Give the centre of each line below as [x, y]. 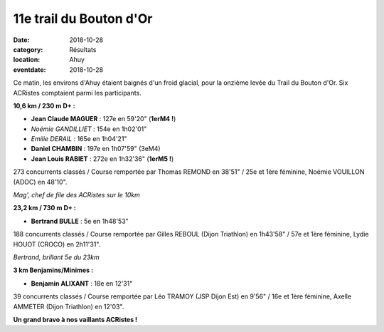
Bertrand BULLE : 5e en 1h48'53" [80, 221]
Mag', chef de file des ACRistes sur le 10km [76, 195]
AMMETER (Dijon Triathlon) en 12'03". [69, 306]
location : [27, 60]
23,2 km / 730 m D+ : [44, 208]
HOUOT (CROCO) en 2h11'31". [57, 244]
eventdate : [30, 69]
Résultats [83, 49]
